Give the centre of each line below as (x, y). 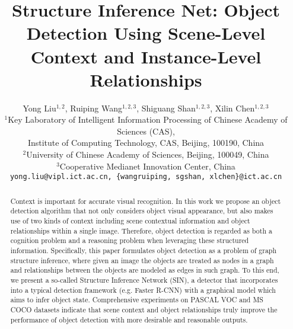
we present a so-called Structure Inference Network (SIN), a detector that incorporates (144, 280)
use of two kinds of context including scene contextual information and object (130, 221)
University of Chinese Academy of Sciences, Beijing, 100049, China (148, 154)
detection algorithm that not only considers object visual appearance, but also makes (142, 211)
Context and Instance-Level (146, 56)
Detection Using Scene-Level (146, 33)
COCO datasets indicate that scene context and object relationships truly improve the (144, 309)
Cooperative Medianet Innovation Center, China (147, 166)
